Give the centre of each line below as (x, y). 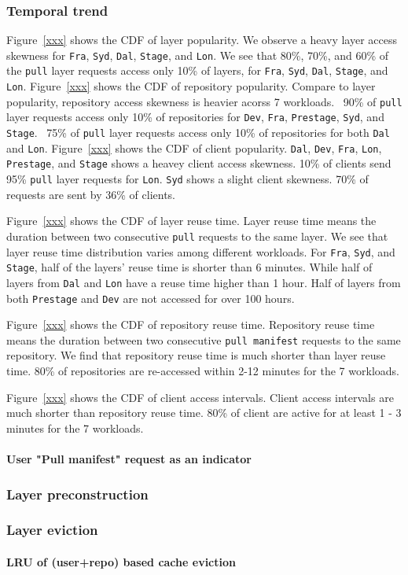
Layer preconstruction (77, 494)
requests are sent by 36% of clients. (91, 194)
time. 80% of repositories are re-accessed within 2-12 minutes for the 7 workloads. (203, 371)
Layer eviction (52, 530)
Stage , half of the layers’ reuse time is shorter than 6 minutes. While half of (189, 267)
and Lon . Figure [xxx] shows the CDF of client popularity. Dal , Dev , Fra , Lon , (194, 147)
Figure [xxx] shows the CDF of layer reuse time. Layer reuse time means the (191, 221)
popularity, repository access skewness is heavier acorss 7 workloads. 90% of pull (204, 101)
